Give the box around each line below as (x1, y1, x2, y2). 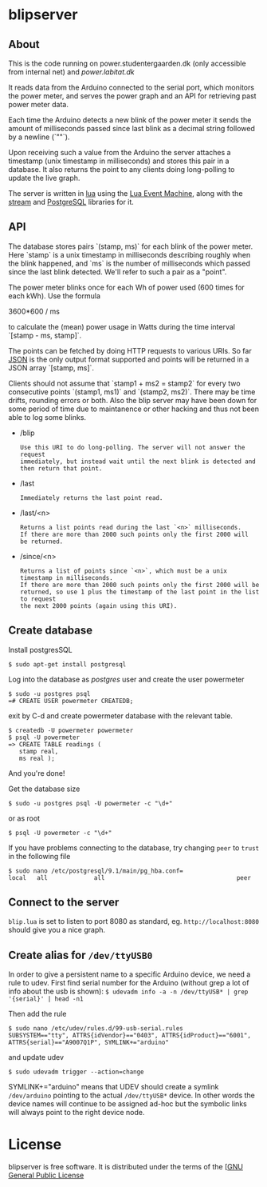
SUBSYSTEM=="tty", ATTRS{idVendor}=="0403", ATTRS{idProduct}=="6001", (8, 1032, 251, 1040)
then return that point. (19, 464, 103, 473)
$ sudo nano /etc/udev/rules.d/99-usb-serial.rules (8, 1025, 183, 1033)
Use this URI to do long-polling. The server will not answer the (19, 443, 245, 451)
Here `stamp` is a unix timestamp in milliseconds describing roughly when (8, 250, 251, 259)
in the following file (8, 851, 71, 861)
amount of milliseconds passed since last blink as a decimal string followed (8, 124, 255, 133)
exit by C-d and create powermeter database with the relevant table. (8, 710, 234, 721)
